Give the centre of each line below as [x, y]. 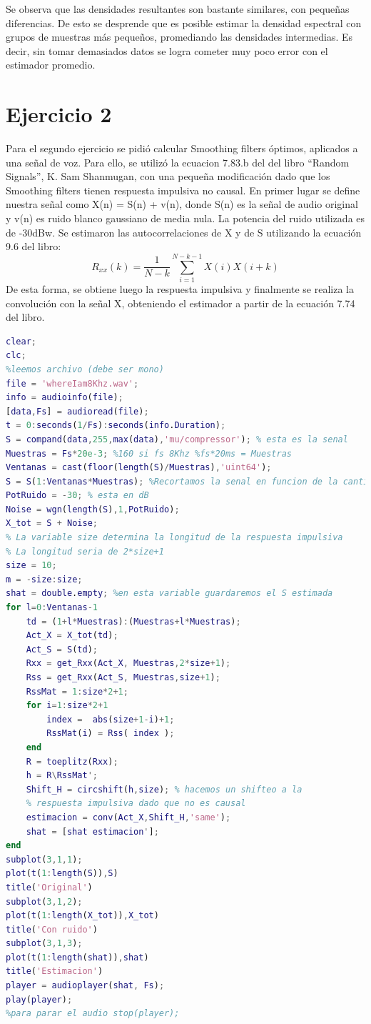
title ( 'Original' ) [49, 887]
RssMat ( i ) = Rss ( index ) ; [111, 734]
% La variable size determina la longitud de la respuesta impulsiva [174, 538]
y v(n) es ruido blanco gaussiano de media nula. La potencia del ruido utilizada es [185, 218]
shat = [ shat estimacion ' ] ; [92, 831]
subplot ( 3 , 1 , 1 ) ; [44, 859]
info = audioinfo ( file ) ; [65, 398]
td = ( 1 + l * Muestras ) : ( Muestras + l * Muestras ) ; [133, 621]
